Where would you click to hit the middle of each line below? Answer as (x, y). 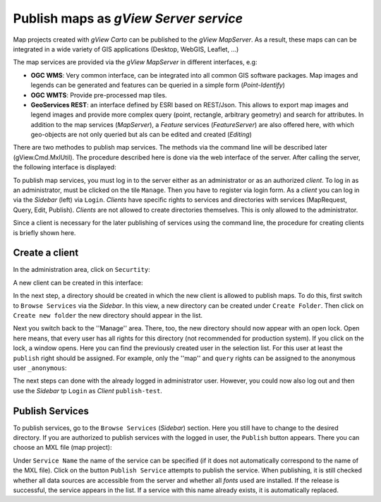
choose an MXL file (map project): (62, 448)
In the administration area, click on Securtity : (82, 270)
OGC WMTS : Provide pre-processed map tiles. (99, 95)
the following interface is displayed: (65, 167)
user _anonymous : (40, 368)
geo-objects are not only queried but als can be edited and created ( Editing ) (141, 135)
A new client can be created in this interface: (78, 282)
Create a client (46, 253)
